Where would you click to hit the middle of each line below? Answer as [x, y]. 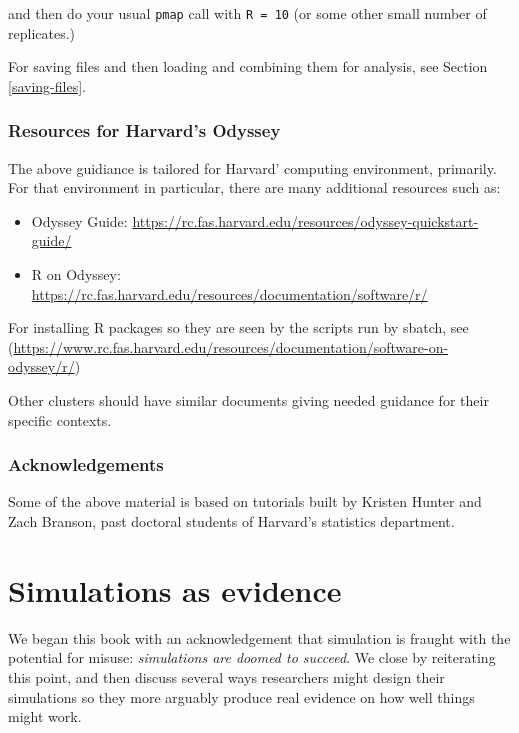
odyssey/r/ [41, 366]
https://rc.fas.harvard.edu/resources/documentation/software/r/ [229, 293]
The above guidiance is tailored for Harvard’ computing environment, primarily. [252, 167]
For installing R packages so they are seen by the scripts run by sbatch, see [238, 327]
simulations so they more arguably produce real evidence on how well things [241, 696]
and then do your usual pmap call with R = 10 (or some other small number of [247, 13]
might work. [45, 716]
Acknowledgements [86, 464]
